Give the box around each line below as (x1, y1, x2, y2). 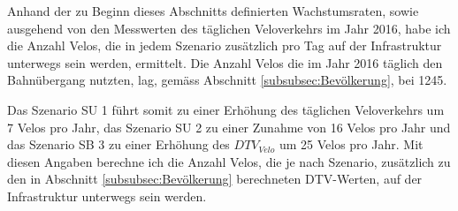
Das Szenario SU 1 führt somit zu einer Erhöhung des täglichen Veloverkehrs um (7, 100, 445, 118)
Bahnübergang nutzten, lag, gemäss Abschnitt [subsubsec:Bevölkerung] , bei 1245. (7, 71, 447, 89)
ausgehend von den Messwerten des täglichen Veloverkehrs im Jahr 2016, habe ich (7, 19, 451, 37)
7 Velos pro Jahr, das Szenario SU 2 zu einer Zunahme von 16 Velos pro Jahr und (7, 117, 451, 136)
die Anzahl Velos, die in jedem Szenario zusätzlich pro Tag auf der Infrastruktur (7, 36, 442, 55)
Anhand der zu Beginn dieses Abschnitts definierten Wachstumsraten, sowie (7, 2, 419, 19)
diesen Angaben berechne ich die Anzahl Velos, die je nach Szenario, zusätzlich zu (7, 152, 451, 170)
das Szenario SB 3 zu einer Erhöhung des (7, 135, 230, 154)
